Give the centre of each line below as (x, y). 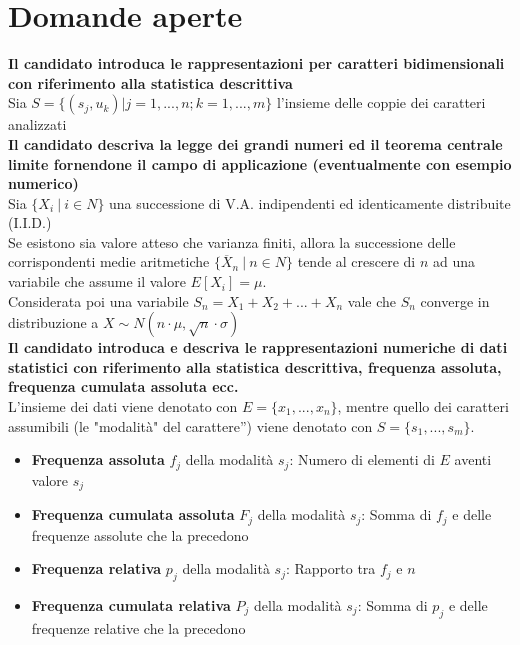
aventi (473, 459)
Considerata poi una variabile (98, 300)
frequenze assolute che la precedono (140, 534)
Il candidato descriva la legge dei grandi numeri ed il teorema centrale (255, 143)
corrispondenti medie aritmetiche (109, 261)
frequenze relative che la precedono (138, 627)
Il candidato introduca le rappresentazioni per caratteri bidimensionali (256, 63)
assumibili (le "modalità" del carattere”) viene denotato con (190, 425)
